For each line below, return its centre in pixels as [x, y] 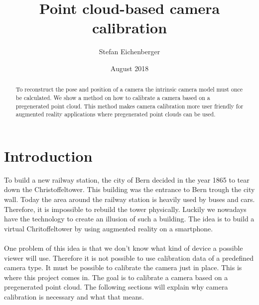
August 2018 [129, 68]
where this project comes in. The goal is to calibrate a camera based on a [116, 277]
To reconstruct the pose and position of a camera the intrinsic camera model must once [129, 89]
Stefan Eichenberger [129, 51]
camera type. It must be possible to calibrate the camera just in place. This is [123, 267]
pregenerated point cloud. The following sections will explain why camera [116, 287]
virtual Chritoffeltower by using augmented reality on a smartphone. [109, 228]
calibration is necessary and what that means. [74, 296]
